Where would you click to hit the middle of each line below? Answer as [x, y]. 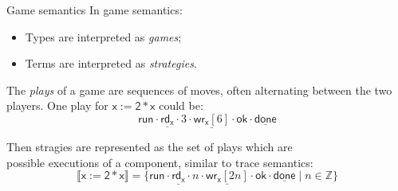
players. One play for [57, 105]
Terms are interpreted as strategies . [111, 63]
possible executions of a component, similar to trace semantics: [160, 162]
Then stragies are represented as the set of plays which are [150, 147]
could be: [181, 105]
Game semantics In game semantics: [95, 10]
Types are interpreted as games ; [103, 36]
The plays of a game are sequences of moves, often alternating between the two [199, 90]
